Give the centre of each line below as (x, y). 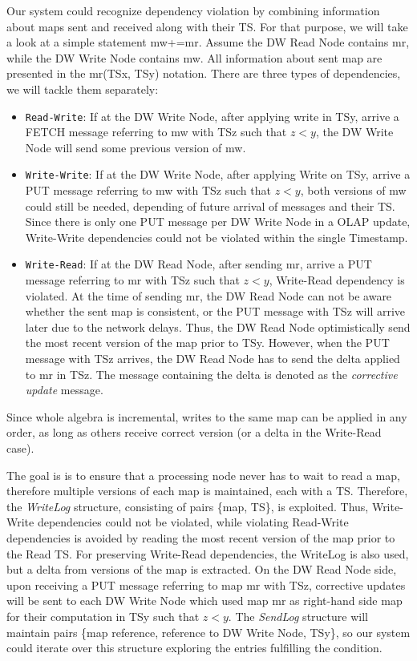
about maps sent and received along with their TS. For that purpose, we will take (207, 26)
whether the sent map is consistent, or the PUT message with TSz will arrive (215, 311)
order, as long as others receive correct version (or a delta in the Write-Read (194, 432)
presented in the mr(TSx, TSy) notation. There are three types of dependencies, (204, 73)
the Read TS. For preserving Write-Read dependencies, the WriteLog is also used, (208, 553)
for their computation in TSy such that (103, 616)
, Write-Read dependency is (337, 280)
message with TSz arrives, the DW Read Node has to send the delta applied (213, 359)
